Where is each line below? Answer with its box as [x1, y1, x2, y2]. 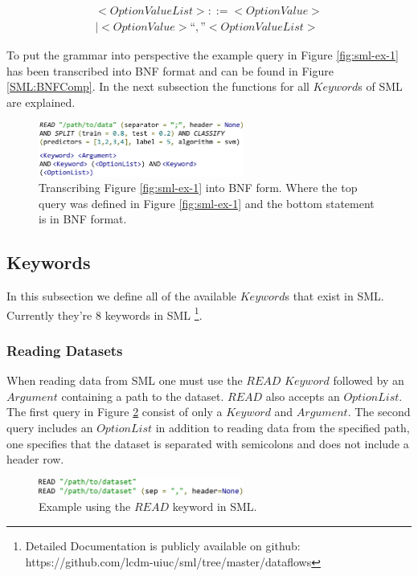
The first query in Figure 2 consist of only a [6, 403, 223, 420]
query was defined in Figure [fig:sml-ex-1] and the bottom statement [39, 194, 375, 211]
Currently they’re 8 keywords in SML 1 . [6, 304, 203, 323]
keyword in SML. [172, 498, 257, 515]
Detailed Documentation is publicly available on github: [25, 537, 301, 554]
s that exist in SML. [285, 288, 384, 304]
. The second [347, 403, 411, 420]
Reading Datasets [6, 340, 123, 360]
